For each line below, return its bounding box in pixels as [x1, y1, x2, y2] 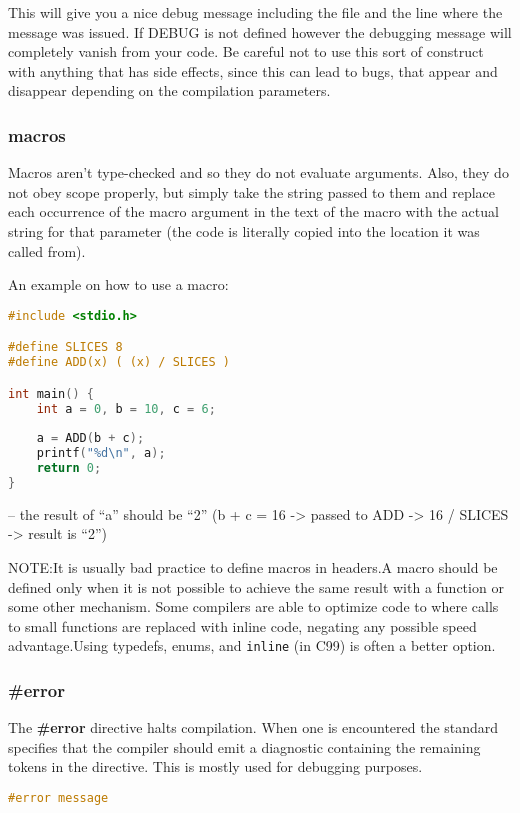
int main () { [8, 386, 94, 401]
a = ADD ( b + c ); [36, 431, 145, 446]
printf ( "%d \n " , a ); [36, 446, 166, 461]
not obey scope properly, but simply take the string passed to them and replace [8, 181, 496, 202]
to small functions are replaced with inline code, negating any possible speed [8, 615, 477, 636]
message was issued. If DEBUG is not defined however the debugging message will [8, 21, 512, 42]
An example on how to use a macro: [8, 274, 229, 295]
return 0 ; [36, 461, 102, 476]
